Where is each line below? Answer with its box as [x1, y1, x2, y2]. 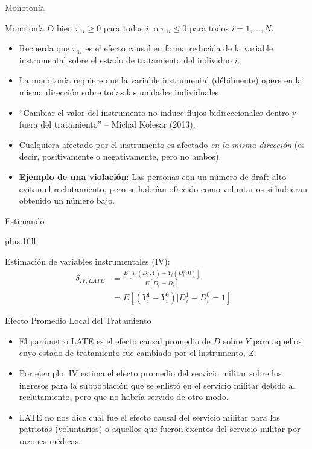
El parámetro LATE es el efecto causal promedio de [19, 334, 211, 347]
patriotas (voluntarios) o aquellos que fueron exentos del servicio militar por [19, 422, 301, 435]
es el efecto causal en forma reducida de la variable [85, 42, 273, 54]
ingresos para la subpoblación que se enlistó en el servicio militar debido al [19, 378, 296, 391]
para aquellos [253, 334, 302, 347]
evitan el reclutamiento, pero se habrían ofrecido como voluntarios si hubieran [19, 182, 308, 195]
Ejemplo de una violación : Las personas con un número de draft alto [19, 170, 287, 183]
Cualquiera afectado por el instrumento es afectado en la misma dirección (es [19, 138, 305, 150]
